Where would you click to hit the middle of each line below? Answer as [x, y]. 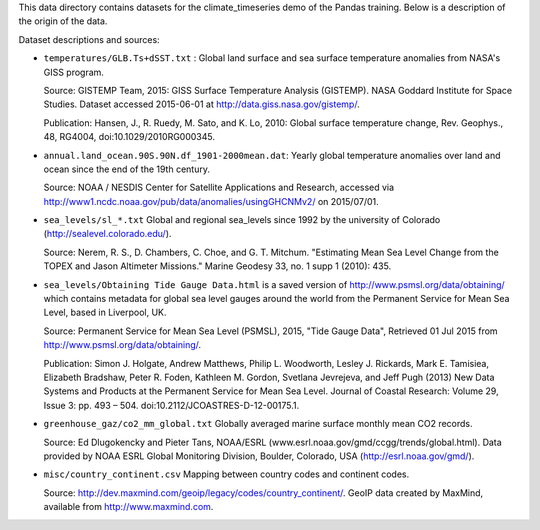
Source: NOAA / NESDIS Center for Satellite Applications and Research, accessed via [219, 187]
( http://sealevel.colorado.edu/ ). [107, 234]
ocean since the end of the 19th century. [126, 169]
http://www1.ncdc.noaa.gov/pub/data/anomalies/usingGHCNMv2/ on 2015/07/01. [211, 201]
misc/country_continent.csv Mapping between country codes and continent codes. [226, 474]
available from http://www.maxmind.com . [128, 507]
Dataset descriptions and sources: [89, 39]
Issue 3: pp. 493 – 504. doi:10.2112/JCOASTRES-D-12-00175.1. [171, 405]
